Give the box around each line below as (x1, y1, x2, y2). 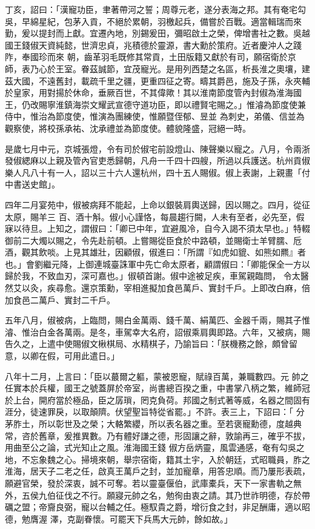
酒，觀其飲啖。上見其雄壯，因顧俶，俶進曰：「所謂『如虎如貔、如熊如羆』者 (5, 246, 306, 258)
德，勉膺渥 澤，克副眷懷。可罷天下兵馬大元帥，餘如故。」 (5, 512, 233, 525)
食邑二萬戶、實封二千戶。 (13, 293, 115, 306)
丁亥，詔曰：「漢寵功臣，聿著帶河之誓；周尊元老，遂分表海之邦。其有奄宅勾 (5, 3, 306, 15)
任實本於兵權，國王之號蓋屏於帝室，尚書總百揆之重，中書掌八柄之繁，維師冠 (5, 382, 310, 394)
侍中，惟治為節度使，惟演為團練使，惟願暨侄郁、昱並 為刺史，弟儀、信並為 (5, 110, 305, 123)
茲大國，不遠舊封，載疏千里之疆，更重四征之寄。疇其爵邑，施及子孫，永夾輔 (5, 74, 310, 87)
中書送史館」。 (5, 178, 60, 190)
